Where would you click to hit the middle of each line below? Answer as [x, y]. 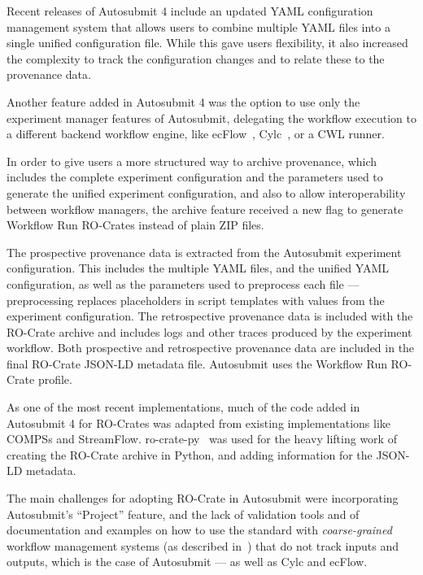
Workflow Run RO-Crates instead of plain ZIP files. [135, 225]
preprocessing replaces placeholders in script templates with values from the [196, 300]
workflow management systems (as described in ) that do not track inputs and [203, 545]
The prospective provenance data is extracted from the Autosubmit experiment [204, 252]
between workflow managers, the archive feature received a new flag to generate [205, 209]
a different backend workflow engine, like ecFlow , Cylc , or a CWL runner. [196, 134]
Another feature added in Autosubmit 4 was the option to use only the [183, 101]
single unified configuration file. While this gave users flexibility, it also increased [207, 43]
